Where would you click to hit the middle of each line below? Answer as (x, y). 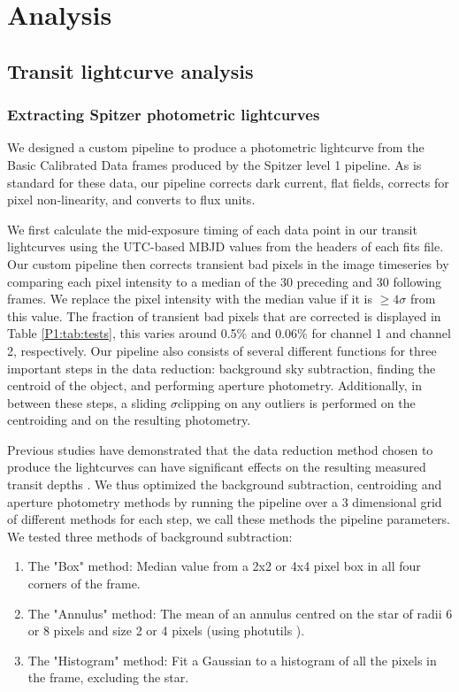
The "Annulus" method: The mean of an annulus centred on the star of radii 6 (240, 613)
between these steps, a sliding (87, 402)
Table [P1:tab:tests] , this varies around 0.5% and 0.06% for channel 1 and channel (229, 333)
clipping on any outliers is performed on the (297, 402)
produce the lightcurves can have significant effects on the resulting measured (217, 467)
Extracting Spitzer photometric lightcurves (164, 115)
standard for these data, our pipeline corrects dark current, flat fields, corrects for (228, 182)
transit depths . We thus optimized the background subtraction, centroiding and (225, 484)
